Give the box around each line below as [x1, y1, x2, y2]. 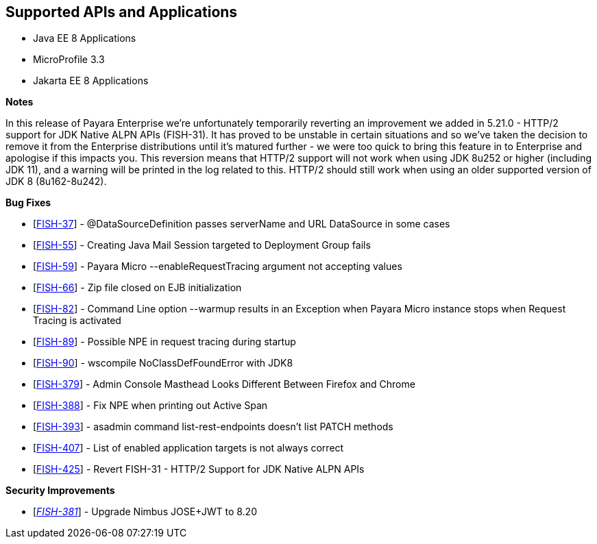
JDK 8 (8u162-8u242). [5, 175, 107, 188]
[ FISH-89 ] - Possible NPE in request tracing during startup [33, 336, 296, 348]
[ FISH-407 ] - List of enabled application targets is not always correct [33, 442, 344, 454]
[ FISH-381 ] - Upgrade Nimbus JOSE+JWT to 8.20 [33, 506, 257, 518]
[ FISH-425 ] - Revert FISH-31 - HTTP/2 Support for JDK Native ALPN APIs [33, 463, 365, 475]
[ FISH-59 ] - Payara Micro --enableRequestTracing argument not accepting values [33, 260, 402, 273]
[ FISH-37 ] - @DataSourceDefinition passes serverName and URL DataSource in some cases [33, 218, 450, 230]
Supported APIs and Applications [5, 3, 238, 21]
